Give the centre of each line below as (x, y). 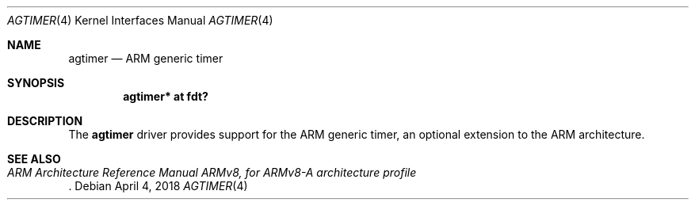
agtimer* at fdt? (166, 96)
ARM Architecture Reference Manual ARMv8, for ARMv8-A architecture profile (212, 172)
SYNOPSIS (36, 83)
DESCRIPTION (45, 121)
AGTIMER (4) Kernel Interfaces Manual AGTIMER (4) (140, 20)
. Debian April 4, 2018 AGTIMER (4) (158, 186)
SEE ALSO (34, 159)
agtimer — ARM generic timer (146, 58)
